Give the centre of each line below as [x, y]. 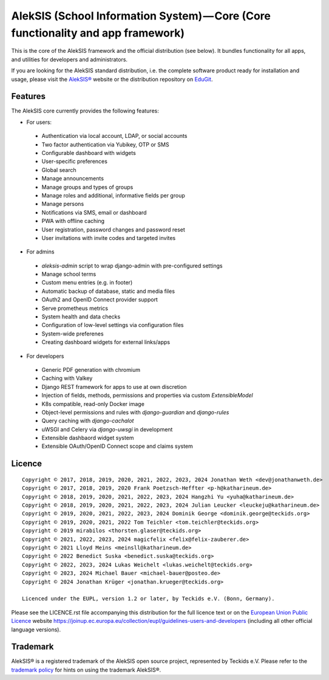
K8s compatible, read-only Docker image [93, 404]
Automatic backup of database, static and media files [108, 291]
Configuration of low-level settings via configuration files [113, 325]
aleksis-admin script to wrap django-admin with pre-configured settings [132, 266]
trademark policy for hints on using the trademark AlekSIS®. [86, 670]
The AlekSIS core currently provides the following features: [85, 111]
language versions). [36, 630]
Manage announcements [73, 179]
